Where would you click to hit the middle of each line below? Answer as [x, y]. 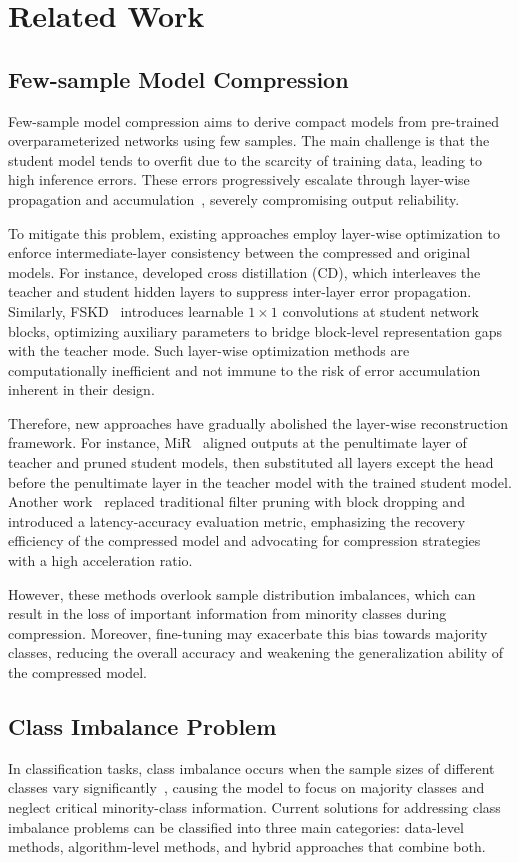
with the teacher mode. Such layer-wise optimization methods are [209, 350]
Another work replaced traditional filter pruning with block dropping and [236, 501]
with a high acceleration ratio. [100, 560]
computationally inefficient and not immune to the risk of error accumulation [244, 369]
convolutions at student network [381, 310]
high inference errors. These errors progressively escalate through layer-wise [239, 179]
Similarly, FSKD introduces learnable [126, 310]
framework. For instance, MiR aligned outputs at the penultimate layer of [237, 442]
